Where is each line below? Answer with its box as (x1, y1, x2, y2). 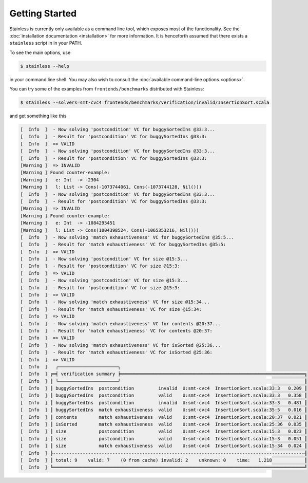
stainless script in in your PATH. (9, 40, 82, 46)
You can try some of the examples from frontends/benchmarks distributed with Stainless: (9, 86, 204, 92)
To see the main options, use (9, 49, 71, 55)
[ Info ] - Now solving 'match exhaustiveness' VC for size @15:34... (20, 299, 210, 305)
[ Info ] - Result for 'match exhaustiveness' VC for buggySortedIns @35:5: (20, 242, 226, 248)
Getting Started (9, 8, 77, 19)
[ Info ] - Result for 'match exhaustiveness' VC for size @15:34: (20, 306, 202, 312)
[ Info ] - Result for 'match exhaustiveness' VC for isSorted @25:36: (20, 349, 213, 356)
